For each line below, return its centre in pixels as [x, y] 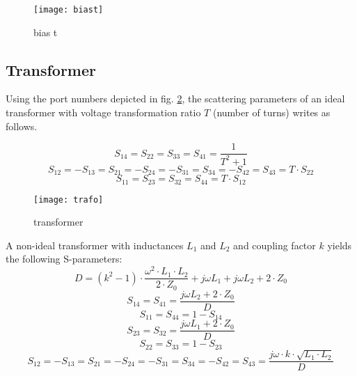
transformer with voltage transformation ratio [103, 112]
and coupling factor [275, 245]
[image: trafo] [69, 199]
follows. [22, 126]
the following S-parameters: [64, 259]
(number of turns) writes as [271, 112]
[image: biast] [69, 10]
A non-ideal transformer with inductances [95, 245]
